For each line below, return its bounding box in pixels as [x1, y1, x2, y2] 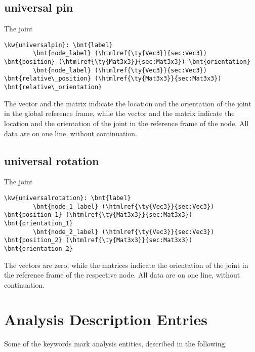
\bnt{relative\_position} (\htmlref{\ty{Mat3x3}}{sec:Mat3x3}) [4, 75, 222, 83]
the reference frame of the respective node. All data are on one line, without [4, 269, 240, 280]
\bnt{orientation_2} [4, 245, 73, 252]
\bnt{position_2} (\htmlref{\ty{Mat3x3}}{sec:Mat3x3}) [4, 237, 193, 244]
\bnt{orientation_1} [4, 219, 73, 227]
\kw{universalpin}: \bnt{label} [4, 41, 113, 49]
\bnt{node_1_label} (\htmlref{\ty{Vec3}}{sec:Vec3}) [33, 203, 215, 210]
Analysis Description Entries [4, 309, 207, 330]
